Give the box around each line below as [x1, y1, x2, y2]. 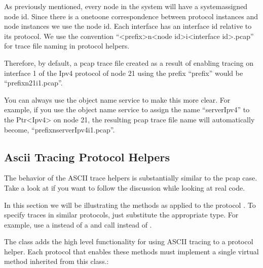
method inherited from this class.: [4, 256, 109, 266]
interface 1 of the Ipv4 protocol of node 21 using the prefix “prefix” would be [4, 67, 243, 78]
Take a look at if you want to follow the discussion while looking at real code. [4, 182, 245, 193]
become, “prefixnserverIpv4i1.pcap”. [4, 124, 115, 135]
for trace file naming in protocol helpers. [4, 40, 130, 51]
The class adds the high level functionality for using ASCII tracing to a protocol [4, 236, 253, 247]
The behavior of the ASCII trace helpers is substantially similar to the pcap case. [4, 172, 257, 183]
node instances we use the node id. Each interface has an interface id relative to [4, 21, 252, 31]
